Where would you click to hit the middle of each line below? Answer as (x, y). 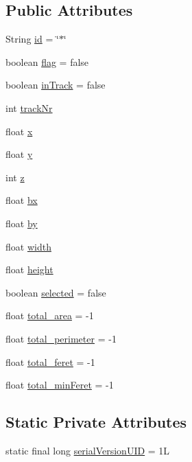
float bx (22, 200)
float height (29, 269)
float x (19, 131)
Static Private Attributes (96, 422)
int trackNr (29, 107)
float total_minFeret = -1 (60, 385)
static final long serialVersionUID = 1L (88, 450)
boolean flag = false (47, 61)
